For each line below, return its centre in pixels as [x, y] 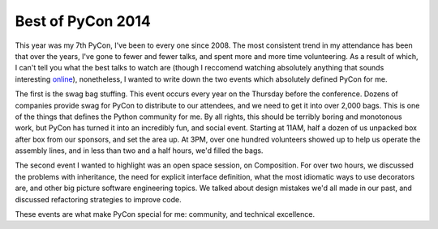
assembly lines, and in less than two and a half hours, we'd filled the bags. [139, 151]
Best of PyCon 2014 [83, 21]
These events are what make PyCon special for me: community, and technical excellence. [165, 214]
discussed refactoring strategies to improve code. [98, 199]
